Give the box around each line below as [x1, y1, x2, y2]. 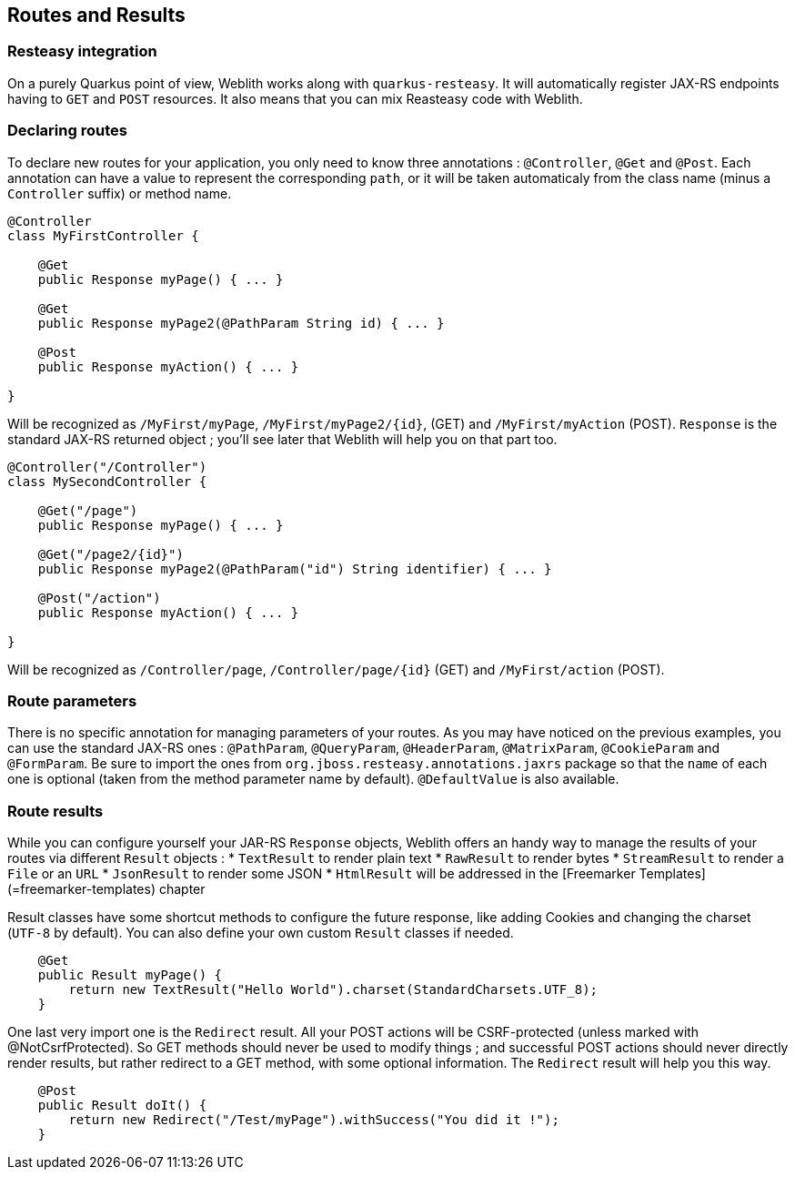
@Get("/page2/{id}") [37, 546, 184, 562]
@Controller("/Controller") [7, 459, 207, 474]
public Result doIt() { [37, 1098, 207, 1113]
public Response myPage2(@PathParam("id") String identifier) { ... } [37, 561, 552, 576]
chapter [158, 881, 206, 898]
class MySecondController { [7, 473, 207, 489]
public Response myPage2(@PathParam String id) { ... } [37, 315, 445, 330]
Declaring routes [7, 121, 127, 140]
